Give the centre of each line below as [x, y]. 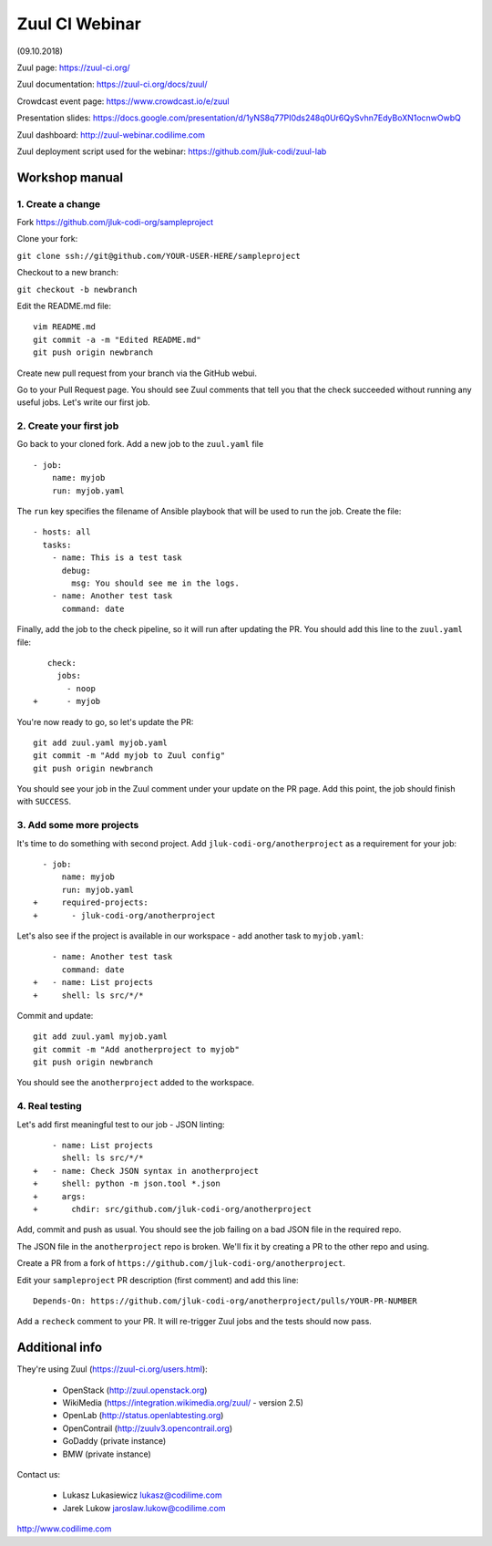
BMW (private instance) [107, 1454]
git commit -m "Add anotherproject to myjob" [137, 1049]
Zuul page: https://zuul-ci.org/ [74, 67]
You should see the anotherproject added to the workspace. [136, 1083]
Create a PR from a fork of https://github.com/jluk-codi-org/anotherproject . [181, 1263]
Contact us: [39, 1474]
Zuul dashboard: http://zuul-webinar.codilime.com [111, 135]
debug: [76, 571]
